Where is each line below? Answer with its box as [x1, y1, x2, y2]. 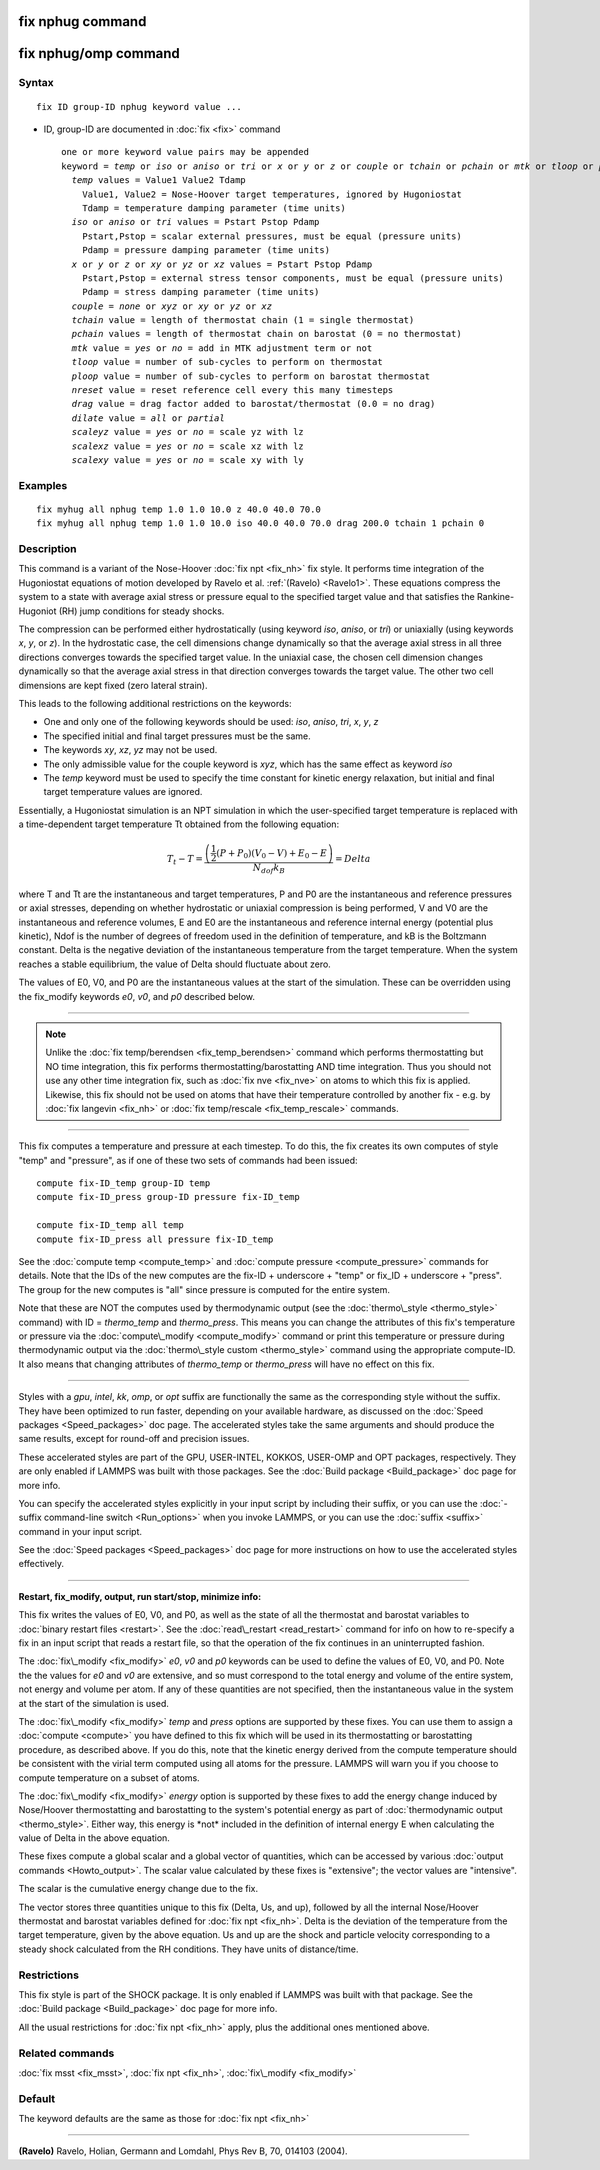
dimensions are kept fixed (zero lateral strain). [18, 679, 209, 691]
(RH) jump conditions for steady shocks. [58, 605, 225, 617]
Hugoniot [18, 605, 57, 617]
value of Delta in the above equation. [18, 1832, 170, 1844]
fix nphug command [18, 13, 147, 30]
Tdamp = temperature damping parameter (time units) [81, 202, 347, 214]
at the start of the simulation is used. [18, 1697, 170, 1709]
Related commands [18, 2046, 115, 2060]
